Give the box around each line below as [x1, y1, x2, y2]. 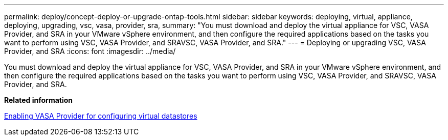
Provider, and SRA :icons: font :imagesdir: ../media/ [4, 47, 176, 55]
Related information [4, 96, 73, 104]
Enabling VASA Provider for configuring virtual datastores [4, 111, 197, 120]
